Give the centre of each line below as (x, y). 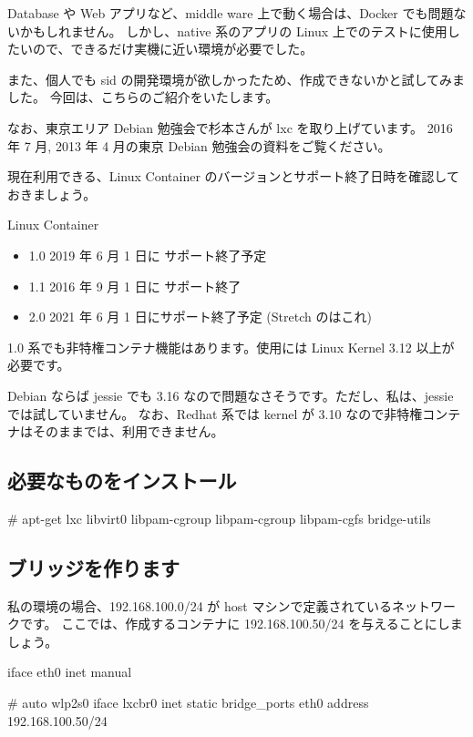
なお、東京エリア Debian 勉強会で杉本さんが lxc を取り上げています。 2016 (230, 127)
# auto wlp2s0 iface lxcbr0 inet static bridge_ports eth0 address (188, 703)
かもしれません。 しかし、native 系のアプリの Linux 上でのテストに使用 (233, 31)
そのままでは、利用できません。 (128, 431)
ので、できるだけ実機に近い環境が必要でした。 (173, 49)
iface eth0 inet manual (70, 672)
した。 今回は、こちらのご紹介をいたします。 (143, 97)
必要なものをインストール (122, 481)
